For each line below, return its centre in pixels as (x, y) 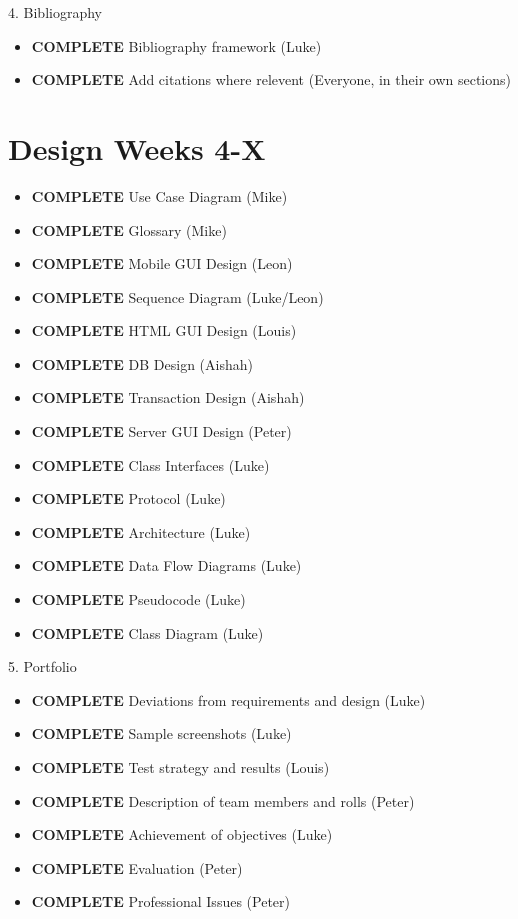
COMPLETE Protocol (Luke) (128, 498)
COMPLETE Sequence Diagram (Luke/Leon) (177, 296)
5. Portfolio (42, 666)
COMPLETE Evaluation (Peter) (137, 867)
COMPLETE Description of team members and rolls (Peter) (223, 800)
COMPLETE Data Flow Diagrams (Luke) (166, 565)
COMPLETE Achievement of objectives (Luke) (182, 834)
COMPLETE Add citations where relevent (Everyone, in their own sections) (271, 79)
